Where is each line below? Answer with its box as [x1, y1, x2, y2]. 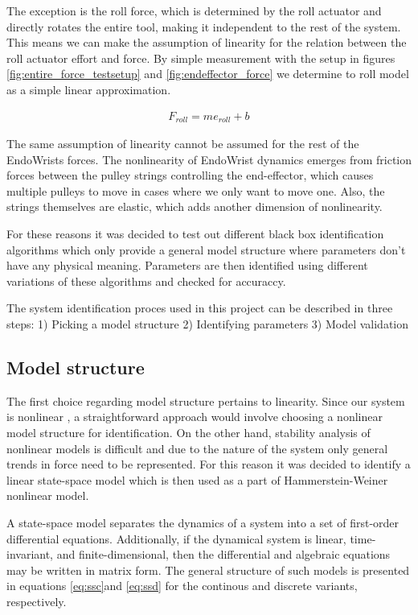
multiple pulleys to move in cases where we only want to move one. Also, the [6, 182, 385, 199]
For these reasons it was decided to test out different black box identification [6, 225, 384, 242]
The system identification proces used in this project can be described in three [6, 299, 393, 316]
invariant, [6, 546, 54, 563]
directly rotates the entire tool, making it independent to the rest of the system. [6, 18, 401, 35]
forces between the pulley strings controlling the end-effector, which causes [6, 167, 374, 184]
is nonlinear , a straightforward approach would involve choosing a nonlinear [6, 408, 383, 425]
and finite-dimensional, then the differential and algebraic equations [56, 546, 391, 563]
